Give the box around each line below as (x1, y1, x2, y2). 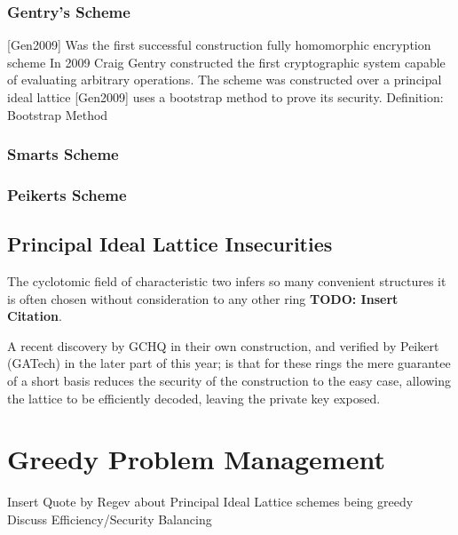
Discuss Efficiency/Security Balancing (7, 509, 212, 528)
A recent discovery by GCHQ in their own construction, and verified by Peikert (7, 336, 439, 355)
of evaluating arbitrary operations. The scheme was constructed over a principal (7, 70, 442, 89)
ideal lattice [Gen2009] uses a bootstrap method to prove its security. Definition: (7, 88, 444, 106)
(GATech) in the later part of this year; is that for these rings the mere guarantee (7, 354, 451, 372)
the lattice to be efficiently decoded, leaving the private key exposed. (7, 388, 381, 407)
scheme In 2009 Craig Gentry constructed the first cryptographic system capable (7, 52, 446, 71)
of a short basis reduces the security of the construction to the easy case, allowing (7, 371, 452, 390)
